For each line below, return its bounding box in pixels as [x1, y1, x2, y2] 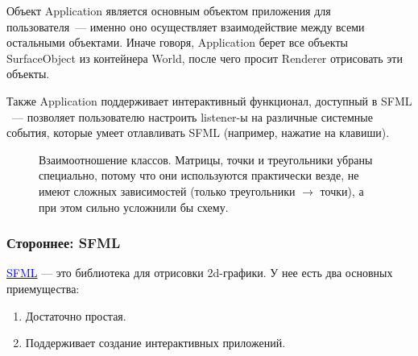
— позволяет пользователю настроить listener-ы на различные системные [11, 108, 373, 125]
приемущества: [6, 279, 80, 296]
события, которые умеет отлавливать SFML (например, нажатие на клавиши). [6, 124, 390, 141]
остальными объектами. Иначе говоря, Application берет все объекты [6, 34, 348, 51]
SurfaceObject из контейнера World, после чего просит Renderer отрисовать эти [6, 49, 403, 66]
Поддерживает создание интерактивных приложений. [25, 334, 286, 351]
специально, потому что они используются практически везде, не [39, 167, 359, 184]
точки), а [320, 182, 364, 199]
